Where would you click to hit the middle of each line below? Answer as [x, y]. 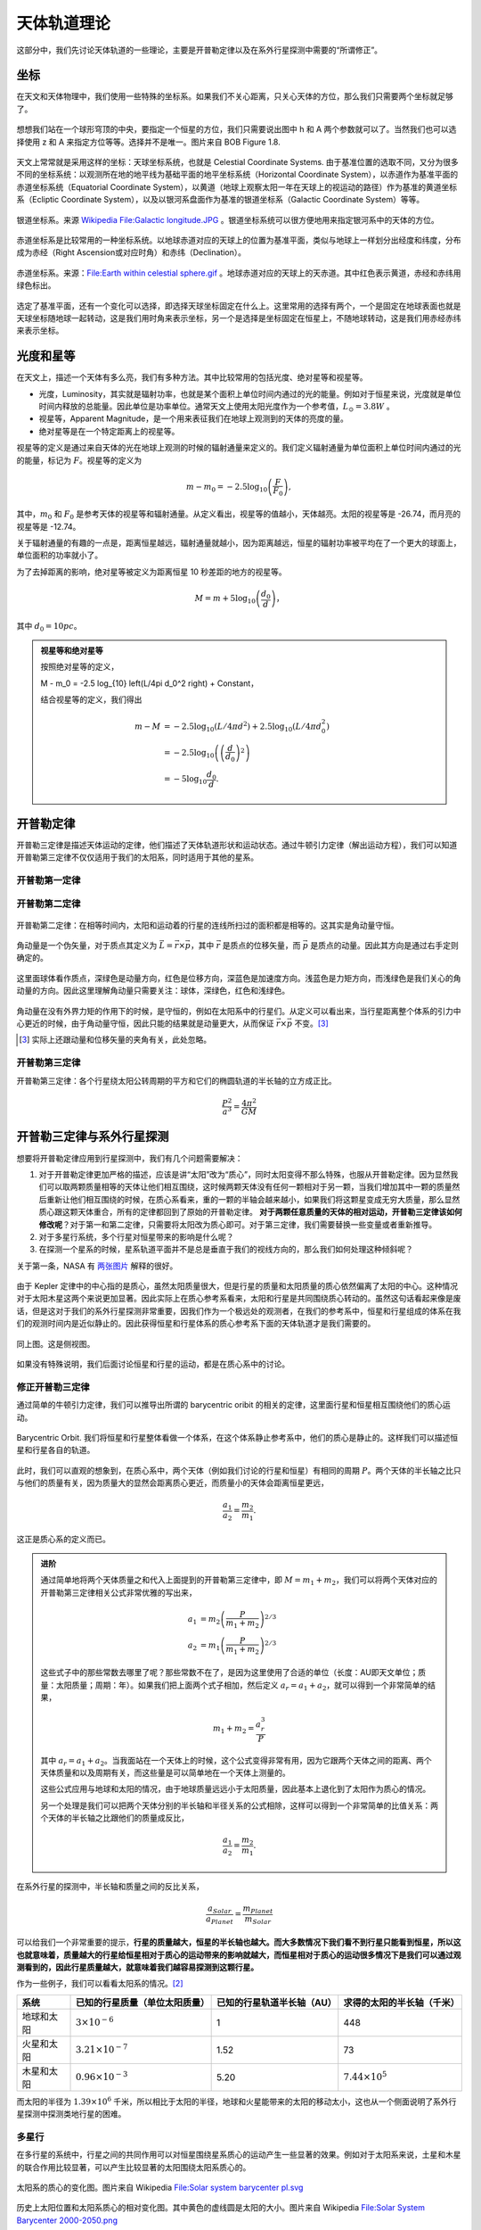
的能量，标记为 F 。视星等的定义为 [79, 460]
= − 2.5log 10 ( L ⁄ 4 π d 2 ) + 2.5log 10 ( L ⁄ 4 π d [243, 727]
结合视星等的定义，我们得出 [91, 699]
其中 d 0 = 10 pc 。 [49, 627]
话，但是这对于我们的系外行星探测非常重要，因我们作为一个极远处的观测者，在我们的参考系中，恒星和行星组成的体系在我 [239, 1310]
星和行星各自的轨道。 [56, 1450]
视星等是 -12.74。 [49, 526]
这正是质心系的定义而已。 [63, 1539]
